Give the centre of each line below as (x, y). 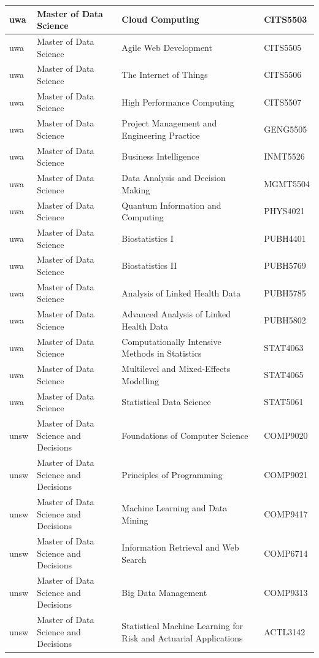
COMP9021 (286, 474)
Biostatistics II (149, 265)
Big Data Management (164, 592)
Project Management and (169, 123)
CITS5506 (283, 75)
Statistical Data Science (166, 402)
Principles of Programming (172, 474)
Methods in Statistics (162, 353)
